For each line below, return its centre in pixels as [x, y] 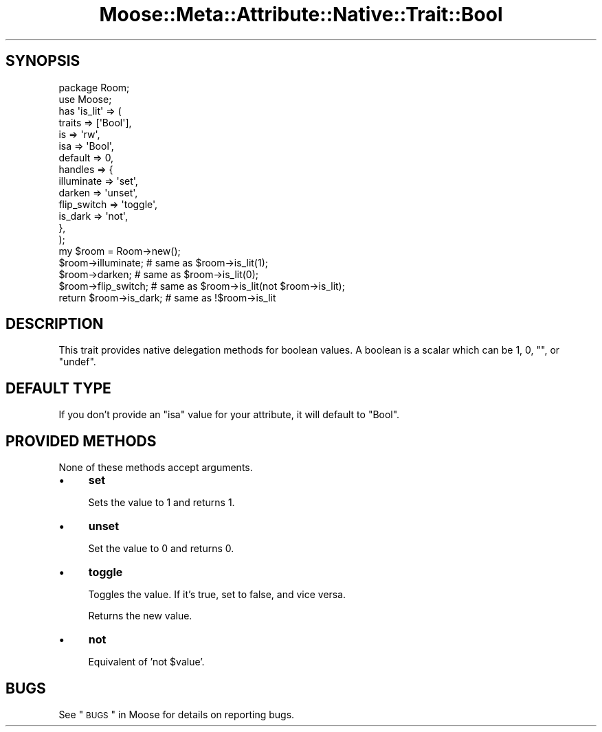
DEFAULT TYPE [58, 388]
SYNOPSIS [43, 61]
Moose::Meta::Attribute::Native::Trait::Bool [301, 14]
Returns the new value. [140, 616]
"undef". [77, 362]
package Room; [94, 87]
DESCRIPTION [55, 324]
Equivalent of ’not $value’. [146, 662]
